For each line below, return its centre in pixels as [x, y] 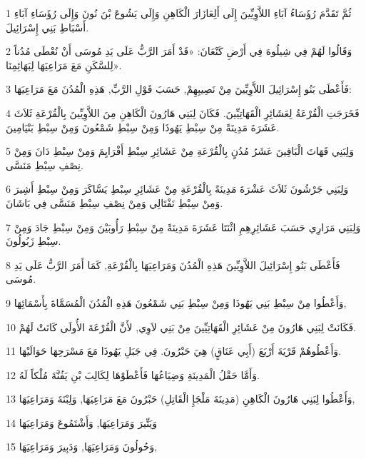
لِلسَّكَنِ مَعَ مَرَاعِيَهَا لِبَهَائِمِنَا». [64, 65]
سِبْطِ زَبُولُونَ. [34, 241]
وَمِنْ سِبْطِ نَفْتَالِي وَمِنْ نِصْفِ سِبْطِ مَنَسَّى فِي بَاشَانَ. [115, 202]
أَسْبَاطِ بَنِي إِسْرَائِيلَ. [47, 27]
